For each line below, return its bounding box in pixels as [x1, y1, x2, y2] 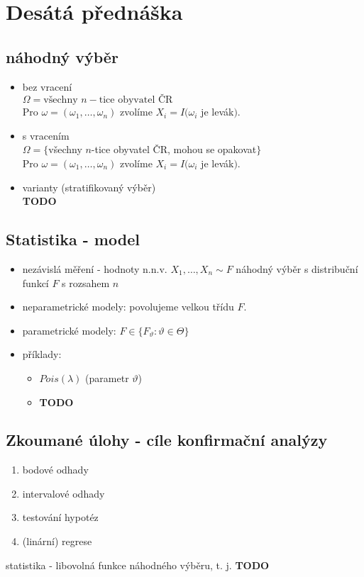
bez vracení [22, 79, 72, 94]
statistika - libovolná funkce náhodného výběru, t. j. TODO [6, 557, 270, 572]
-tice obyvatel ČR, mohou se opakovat [91, 142, 257, 157]
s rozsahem [62, 275, 110, 290]
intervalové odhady [22, 486, 105, 500]
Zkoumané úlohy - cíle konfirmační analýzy [6, 429, 328, 451]
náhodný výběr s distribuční [236, 261, 358, 276]
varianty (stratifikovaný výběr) [22, 179, 156, 194]
